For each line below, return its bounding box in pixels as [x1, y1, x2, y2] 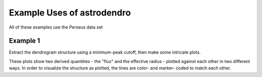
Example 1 [9, 37, 40, 45]
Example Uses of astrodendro [9, 7, 131, 18]
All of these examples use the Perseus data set [9, 24, 103, 30]
